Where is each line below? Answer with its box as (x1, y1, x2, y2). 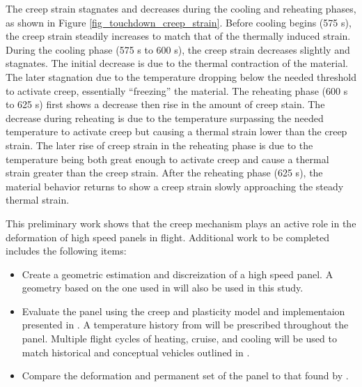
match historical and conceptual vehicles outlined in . (22, 344, 250, 359)
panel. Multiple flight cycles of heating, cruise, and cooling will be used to (22, 331, 337, 346)
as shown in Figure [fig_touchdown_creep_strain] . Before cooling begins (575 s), (6, 15, 352, 29)
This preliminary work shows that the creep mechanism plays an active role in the (6, 215, 356, 230)
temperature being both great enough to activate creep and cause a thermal (6, 151, 329, 166)
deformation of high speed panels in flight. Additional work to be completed (6, 229, 329, 244)
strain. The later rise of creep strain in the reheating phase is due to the (6, 137, 313, 152)
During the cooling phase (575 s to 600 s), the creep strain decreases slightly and (6, 42, 350, 56)
